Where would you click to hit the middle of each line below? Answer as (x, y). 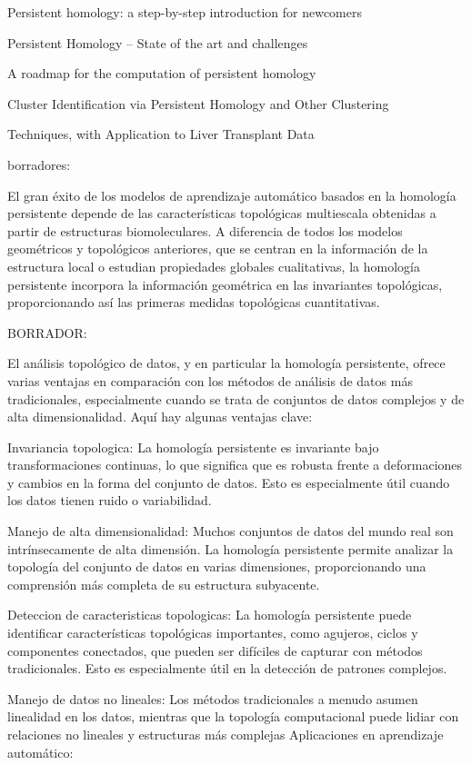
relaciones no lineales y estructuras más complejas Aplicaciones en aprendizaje (225, 734)
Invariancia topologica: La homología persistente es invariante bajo (193, 447)
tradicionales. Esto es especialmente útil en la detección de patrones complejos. (227, 668)
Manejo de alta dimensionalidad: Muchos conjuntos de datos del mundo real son (230, 531)
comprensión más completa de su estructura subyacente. (164, 584)
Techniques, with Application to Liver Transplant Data (161, 134)
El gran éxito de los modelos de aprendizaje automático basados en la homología (232, 195)
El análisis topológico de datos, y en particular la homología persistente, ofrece (226, 363)
